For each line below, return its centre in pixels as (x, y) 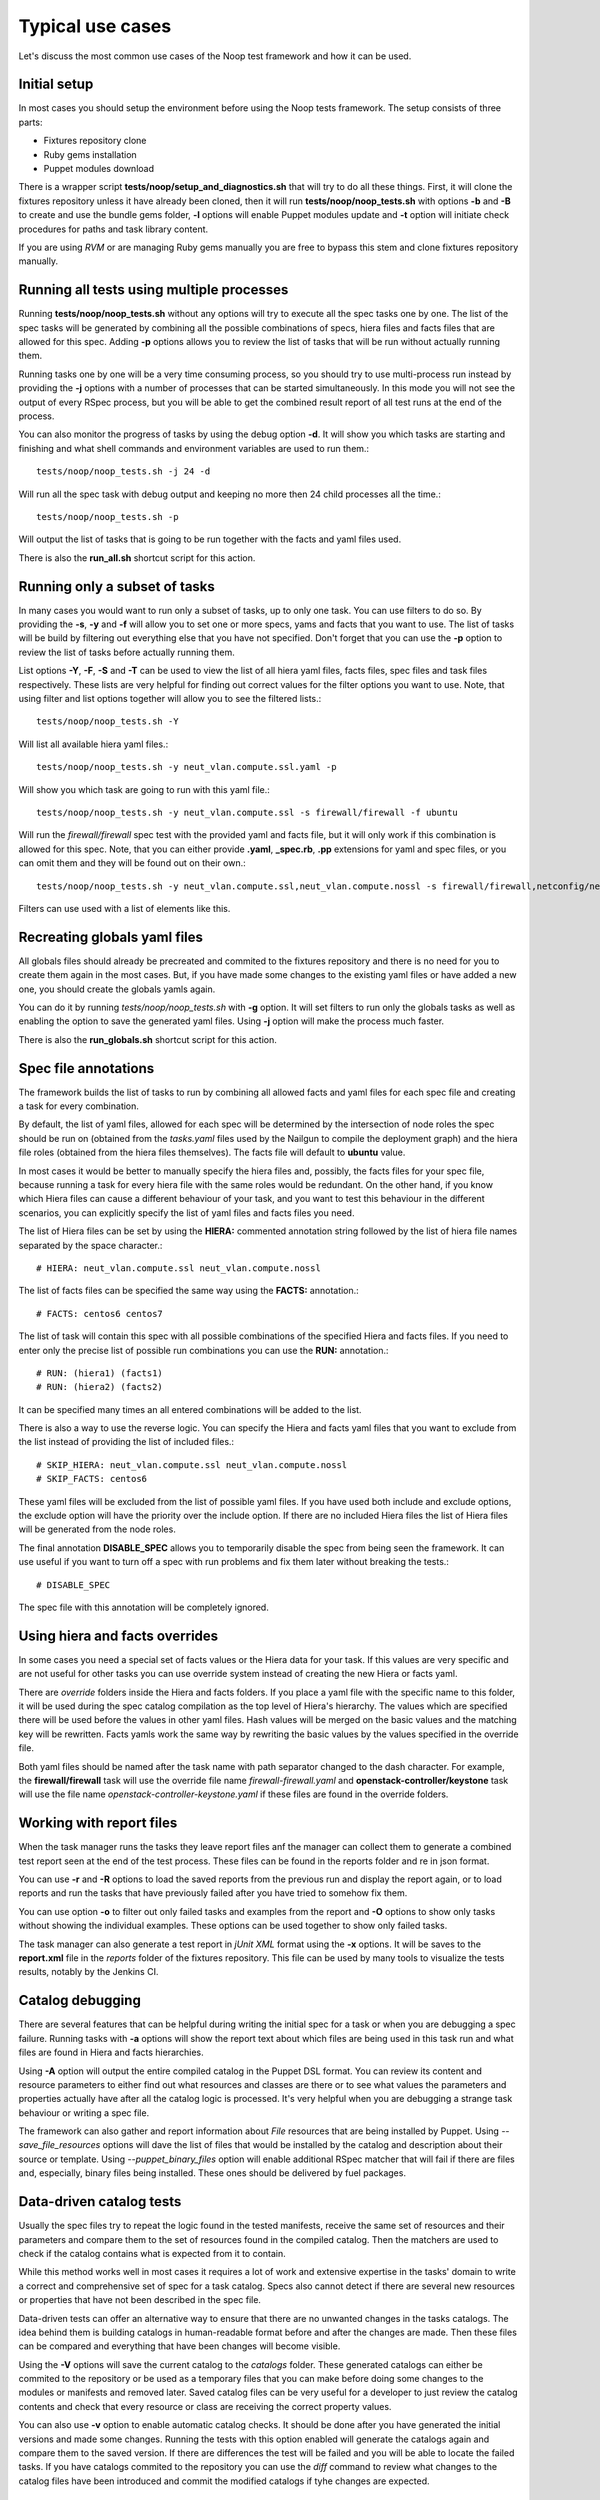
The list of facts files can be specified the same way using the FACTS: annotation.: (188, 1291)
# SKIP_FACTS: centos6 (92, 1479)
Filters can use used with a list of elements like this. (124, 908)
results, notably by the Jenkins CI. (88, 1972)
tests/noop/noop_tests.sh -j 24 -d (123, 471)
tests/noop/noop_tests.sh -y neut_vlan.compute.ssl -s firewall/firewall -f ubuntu (247, 812)
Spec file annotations (86, 1068)
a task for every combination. (79, 1106)
